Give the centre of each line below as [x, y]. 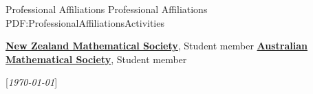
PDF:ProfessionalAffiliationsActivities [85, 22]
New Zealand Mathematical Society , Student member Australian [156, 46]
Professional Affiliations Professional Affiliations [107, 9]
